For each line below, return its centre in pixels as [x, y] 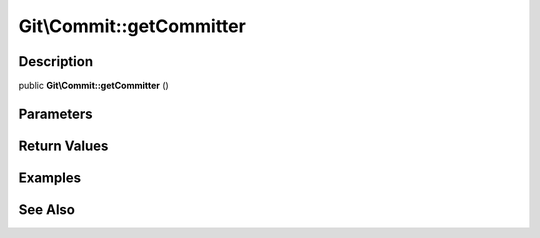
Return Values [63, 145]
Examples [50, 177]
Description [56, 61]
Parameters [55, 113]
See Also [46, 209]
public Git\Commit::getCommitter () [93, 86]
